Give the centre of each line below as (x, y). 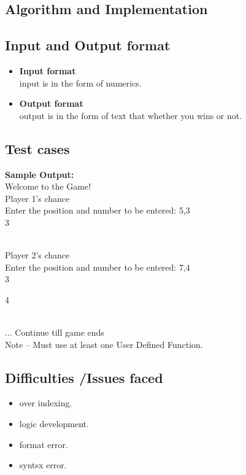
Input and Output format (88, 45)
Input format (48, 70)
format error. (44, 444)
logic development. (54, 424)
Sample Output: (40, 174)
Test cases (37, 148)
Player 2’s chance (37, 255)
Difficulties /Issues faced (84, 377)
